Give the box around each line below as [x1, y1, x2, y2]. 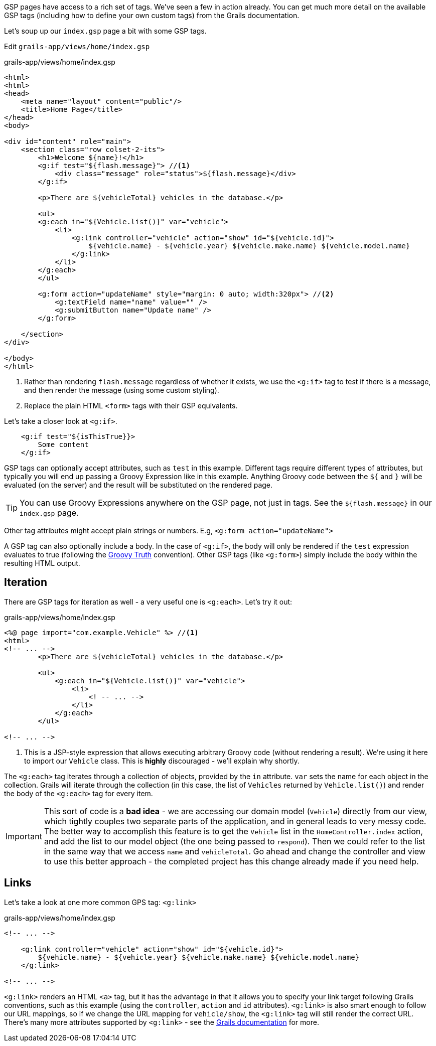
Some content [38, 440, 89, 449]
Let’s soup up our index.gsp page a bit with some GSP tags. [4, 27, 207, 35]
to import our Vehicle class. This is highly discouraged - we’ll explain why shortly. [24, 756, 300, 765]
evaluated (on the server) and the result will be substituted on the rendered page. [4, 481, 273, 489]
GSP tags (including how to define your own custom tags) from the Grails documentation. [4, 11, 300, 20]
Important [6, 831, 42, 841]
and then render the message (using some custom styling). [24, 386, 219, 394]
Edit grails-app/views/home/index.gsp [4, 42, 150, 51]
